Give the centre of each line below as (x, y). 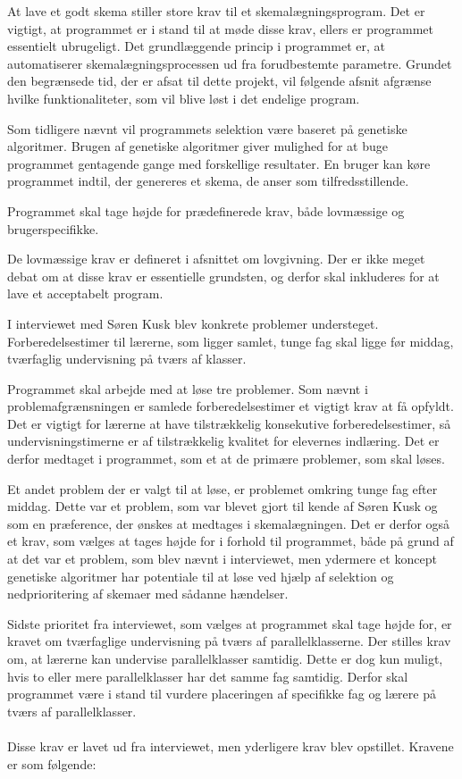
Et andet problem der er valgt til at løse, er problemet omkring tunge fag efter (223, 488)
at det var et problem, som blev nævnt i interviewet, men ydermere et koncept (222, 559)
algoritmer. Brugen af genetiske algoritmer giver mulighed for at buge (197, 146)
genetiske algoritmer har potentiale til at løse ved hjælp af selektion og (201, 576)
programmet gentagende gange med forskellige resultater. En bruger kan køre (219, 163)
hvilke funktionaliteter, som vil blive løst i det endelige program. (184, 98)
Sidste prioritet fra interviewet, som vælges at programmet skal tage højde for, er (230, 623)
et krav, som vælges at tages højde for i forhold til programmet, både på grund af (231, 541)
